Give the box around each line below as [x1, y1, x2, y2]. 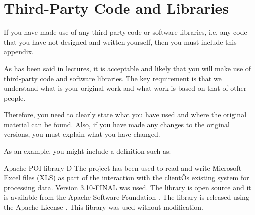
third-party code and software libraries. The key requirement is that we [4, 73, 222, 83]
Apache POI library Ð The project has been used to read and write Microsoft [4, 162, 242, 173]
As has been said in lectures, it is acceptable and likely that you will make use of [4, 63, 251, 73]
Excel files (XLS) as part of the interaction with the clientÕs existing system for [4, 172, 249, 183]
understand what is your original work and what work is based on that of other [4, 83, 247, 93]
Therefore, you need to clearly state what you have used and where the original [4, 109, 247, 120]
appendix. [4, 46, 34, 57]
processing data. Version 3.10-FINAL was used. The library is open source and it [4, 182, 251, 192]
